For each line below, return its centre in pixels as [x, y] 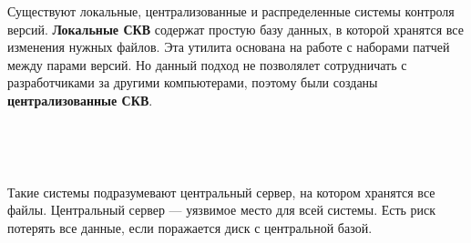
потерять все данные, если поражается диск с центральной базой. [190, 227]
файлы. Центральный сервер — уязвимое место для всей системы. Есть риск [222, 210]
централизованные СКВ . [80, 100]
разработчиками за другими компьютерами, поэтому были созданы [193, 82]
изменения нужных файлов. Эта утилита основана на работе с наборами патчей [229, 47]
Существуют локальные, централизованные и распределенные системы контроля [231, 11]
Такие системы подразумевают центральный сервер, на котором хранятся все [221, 192]
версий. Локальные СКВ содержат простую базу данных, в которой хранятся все [235, 29]
